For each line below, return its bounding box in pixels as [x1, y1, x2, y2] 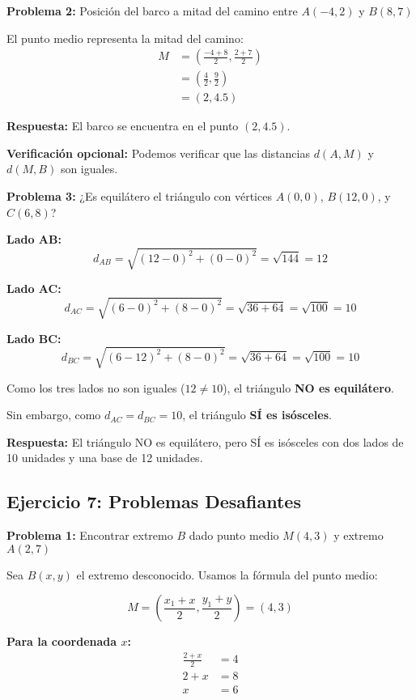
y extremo [333, 527, 384, 544]
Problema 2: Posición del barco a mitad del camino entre [6, 2, 298, 19]
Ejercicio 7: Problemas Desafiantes [6, 489, 301, 514]
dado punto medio [189, 527, 279, 544]
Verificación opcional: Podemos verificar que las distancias [6, 144, 310, 161]
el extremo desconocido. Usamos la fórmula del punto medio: [76, 566, 378, 583]
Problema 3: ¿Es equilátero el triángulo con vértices [6, 188, 272, 205]
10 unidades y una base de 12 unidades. [6, 449, 203, 466]
